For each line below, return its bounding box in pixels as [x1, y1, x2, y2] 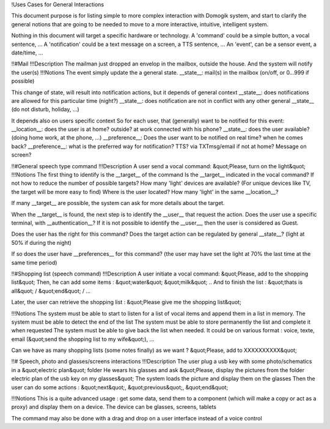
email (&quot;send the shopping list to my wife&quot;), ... [11, 335, 155, 343]
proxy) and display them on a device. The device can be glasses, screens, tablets [11, 403, 217, 411]
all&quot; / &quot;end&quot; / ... [11, 287, 91, 294]
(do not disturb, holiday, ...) [11, 106, 79, 113]
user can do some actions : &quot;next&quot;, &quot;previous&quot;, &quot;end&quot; [11, 383, 229, 391]
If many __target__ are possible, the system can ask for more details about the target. [11, 200, 225, 207]
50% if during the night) [11, 239, 71, 246]
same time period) [11, 259, 57, 266]
